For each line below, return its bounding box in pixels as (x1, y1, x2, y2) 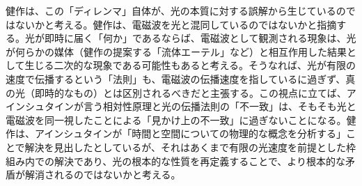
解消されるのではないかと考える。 (24, 167, 181, 182)
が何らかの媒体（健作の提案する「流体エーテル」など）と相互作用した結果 (6, 44, 347, 59)
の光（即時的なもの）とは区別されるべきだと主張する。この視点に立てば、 (6, 85, 347, 100)
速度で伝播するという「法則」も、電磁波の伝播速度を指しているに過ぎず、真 (6, 71, 356, 86)
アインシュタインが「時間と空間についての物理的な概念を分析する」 (34, 126, 346, 141)
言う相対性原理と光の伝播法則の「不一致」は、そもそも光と (83, 99, 356, 114)
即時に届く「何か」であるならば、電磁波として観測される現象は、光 (44, 31, 356, 45)
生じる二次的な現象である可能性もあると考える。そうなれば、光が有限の (24, 58, 356, 72)
